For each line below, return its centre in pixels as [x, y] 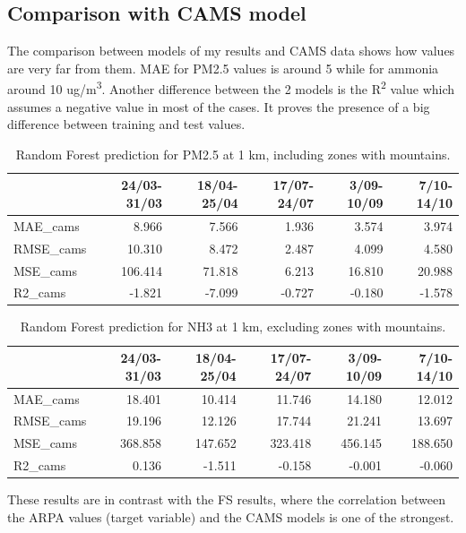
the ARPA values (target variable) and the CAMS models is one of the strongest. [231, 516]
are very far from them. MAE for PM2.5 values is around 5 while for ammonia [223, 68]
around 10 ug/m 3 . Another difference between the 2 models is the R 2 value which [231, 88]
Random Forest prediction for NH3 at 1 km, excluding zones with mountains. [233, 327]
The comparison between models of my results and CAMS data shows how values [231, 51]
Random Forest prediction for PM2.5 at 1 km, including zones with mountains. [233, 154]
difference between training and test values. [126, 124]
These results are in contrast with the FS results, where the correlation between [226, 499]
